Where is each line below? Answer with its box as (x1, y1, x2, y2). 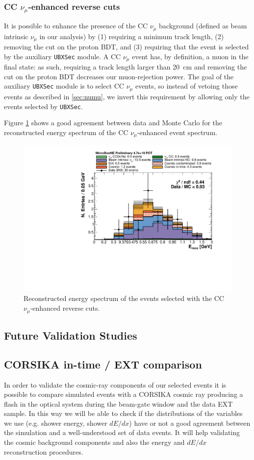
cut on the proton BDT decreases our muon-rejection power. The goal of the (4, 71, 234, 81)
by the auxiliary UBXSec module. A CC (4, 51, 121, 61)
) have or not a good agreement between (129, 417, 251, 428)
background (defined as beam (159, 21, 247, 31)
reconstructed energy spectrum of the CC (4, 127, 128, 137)
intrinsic (4, 31, 28, 41)
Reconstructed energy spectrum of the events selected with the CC (24, 293, 224, 303)
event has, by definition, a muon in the (132, 51, 249, 61)
